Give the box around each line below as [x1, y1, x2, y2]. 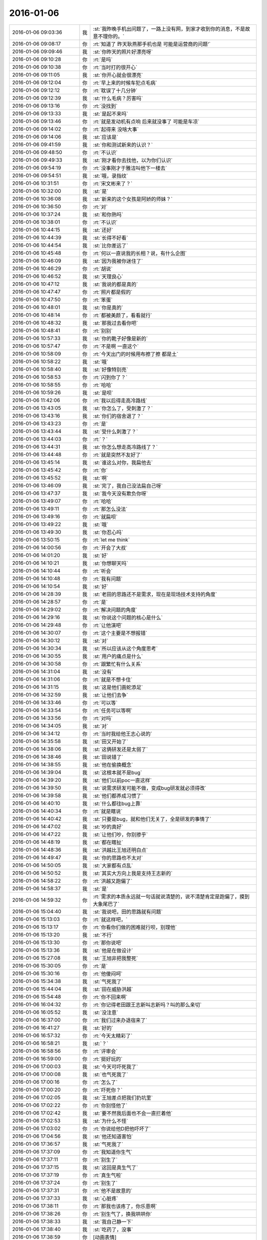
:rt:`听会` [93, 567, 113, 574]
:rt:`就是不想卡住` [93, 676, 133, 683]
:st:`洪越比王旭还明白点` [93, 846, 148, 853]
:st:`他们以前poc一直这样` [93, 777, 152, 784]
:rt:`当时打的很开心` [93, 63, 138, 70]
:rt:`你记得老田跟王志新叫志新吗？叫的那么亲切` [93, 1001, 202, 1008]
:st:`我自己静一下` [93, 1218, 133, 1225]
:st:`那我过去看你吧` [93, 319, 138, 326]
